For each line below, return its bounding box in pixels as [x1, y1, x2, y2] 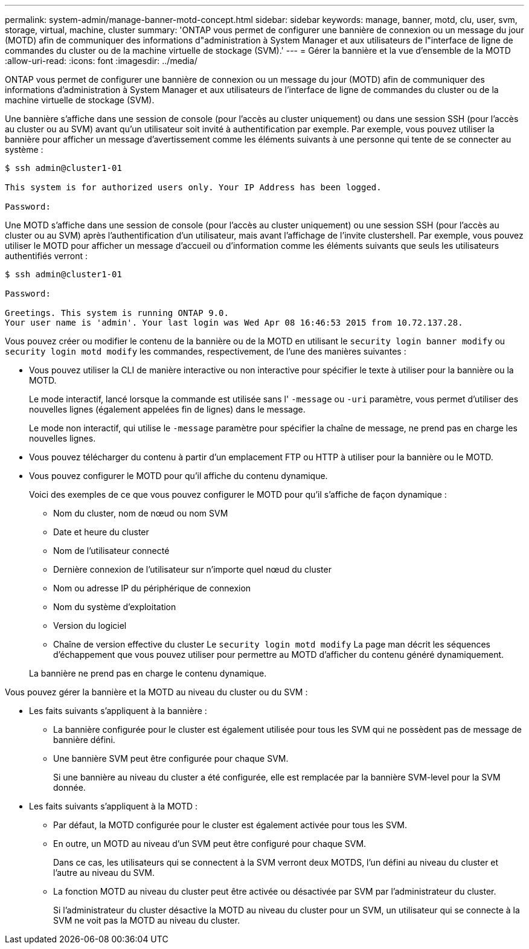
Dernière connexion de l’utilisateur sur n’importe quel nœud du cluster [53, 564, 332, 574]
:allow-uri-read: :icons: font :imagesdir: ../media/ [5, 56, 197, 66]
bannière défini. [53, 735, 115, 745]
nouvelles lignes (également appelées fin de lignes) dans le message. [29, 404, 306, 414]
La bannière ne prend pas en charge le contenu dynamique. [29, 668, 267, 678]
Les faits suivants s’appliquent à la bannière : [29, 706, 207, 716]
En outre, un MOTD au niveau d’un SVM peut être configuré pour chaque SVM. [53, 838, 367, 849]
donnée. [53, 782, 86, 793]
